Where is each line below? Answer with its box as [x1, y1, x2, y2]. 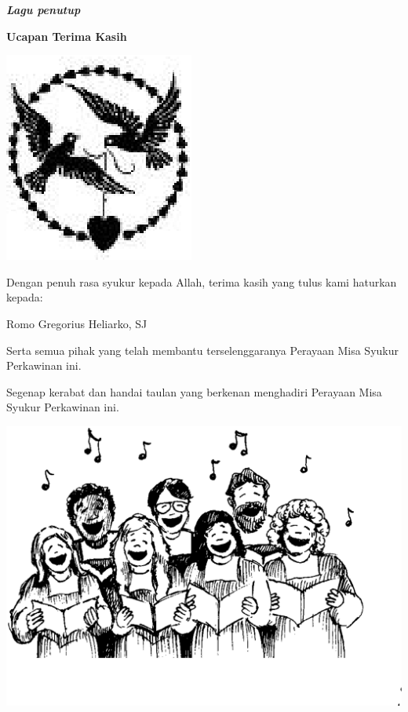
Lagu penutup [6, 2, 81, 17]
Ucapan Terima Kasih [6, 27, 127, 44]
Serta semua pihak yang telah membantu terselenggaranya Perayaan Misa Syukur [6, 341, 399, 358]
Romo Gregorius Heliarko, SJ [6, 315, 148, 331]
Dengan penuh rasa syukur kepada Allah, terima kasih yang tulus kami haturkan [6, 273, 397, 290]
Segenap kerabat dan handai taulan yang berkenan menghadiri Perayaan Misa [6, 383, 382, 400]
